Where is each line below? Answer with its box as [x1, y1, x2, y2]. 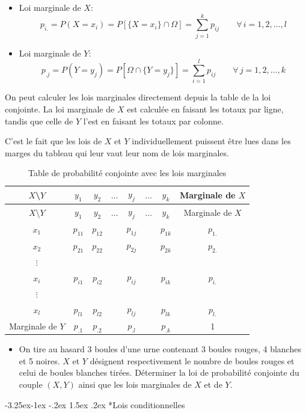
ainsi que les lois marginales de [78, 378, 192, 391]
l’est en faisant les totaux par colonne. [83, 114, 224, 127]
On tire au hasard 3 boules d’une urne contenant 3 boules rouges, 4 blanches [19, 343, 301, 355]
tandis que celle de [5, 114, 73, 127]
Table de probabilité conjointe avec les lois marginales [28, 167, 227, 179]
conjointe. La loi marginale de [5, 103, 115, 115]
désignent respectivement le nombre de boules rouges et [90, 354, 295, 367]
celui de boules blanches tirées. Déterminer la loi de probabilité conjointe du [19, 366, 299, 379]
